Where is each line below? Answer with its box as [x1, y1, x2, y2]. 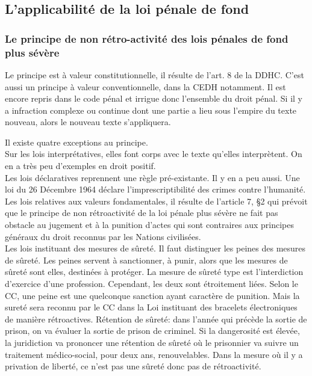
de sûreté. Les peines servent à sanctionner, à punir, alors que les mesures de [5, 253, 288, 266]
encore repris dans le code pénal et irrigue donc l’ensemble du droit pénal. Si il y [5, 92, 302, 105]
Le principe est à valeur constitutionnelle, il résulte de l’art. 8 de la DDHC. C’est [5, 68, 304, 81]
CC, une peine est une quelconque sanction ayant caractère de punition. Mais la [5, 289, 300, 301]
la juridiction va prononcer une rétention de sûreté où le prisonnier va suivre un [5, 336, 299, 348]
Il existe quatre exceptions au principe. [5, 135, 148, 148]
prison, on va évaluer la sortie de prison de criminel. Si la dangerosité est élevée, [5, 324, 300, 337]
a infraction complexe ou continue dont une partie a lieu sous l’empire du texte [5, 103, 297, 116]
